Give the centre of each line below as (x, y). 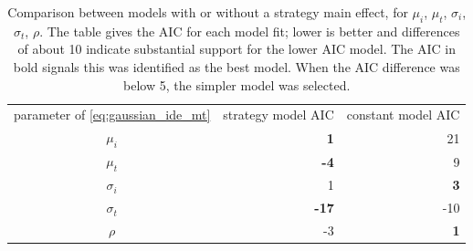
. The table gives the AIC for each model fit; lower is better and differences (250, 31)
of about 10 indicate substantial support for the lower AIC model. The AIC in (236, 49)
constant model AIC (403, 115)
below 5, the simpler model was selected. (237, 84)
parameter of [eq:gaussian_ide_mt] (112, 115)
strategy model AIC (279, 115)
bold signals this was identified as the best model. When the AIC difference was (236, 66)
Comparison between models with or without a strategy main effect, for (208, 12)
